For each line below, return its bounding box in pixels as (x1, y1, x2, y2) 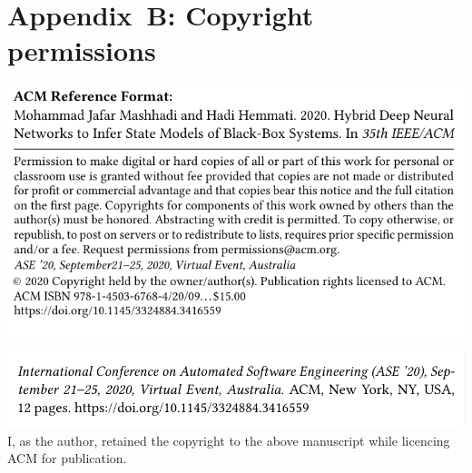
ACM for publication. (7, 448, 127, 468)
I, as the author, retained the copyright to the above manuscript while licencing (7, 430, 450, 449)
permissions (7, 32, 156, 69)
